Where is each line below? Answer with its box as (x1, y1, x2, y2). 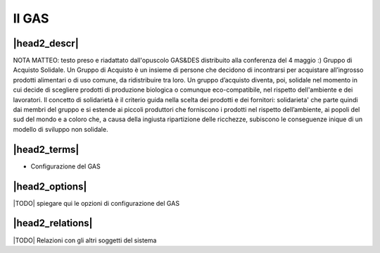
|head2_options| (13, 180, 87, 192)
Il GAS (13, 11, 49, 26)
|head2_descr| (13, 37, 79, 49)
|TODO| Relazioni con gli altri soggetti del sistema (13, 236, 157, 245)
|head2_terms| (13, 143, 80, 155)
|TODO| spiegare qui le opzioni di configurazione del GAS (13, 199, 179, 207)
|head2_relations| (13, 217, 93, 229)
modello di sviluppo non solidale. (13, 125, 108, 133)
